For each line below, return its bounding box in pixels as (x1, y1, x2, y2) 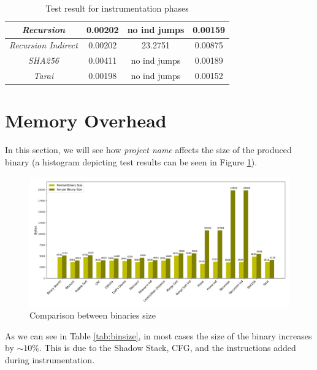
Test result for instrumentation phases (45, 2, 189, 14)
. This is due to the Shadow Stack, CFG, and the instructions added (39, 341, 296, 354)
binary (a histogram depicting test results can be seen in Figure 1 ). (5, 155, 258, 168)
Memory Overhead (5, 108, 167, 133)
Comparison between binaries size (29, 309, 156, 322)
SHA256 (28, 54, 59, 67)
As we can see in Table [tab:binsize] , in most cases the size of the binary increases (5, 329, 312, 342)
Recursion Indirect (9, 39, 78, 51)
